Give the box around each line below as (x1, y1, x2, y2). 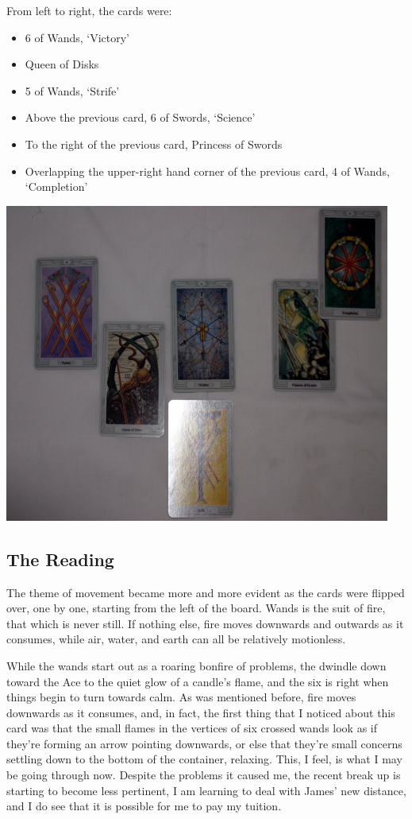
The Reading (6, 546, 114, 571)
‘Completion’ (25, 178, 88, 195)
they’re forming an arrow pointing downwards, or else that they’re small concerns (6, 735, 402, 751)
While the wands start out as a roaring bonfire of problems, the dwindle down (6, 657, 387, 673)
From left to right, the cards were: (6, 2, 172, 18)
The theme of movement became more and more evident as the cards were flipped (6, 584, 405, 600)
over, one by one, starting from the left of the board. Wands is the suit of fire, (6, 600, 386, 616)
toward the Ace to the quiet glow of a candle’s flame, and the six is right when (6, 673, 389, 689)
